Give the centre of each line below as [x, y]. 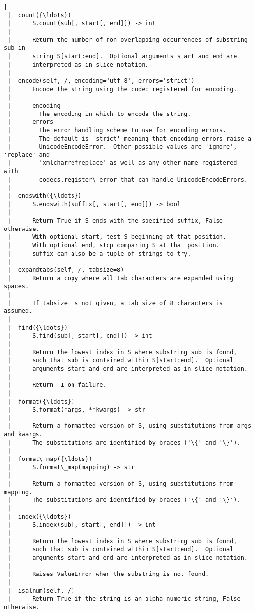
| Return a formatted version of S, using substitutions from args [129, 426]
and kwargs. [23, 435]
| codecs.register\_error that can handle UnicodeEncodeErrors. [127, 179]
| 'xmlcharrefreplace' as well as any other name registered [122, 163]
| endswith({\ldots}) [45, 196]
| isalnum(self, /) [41, 591]
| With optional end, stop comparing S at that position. [113, 246]
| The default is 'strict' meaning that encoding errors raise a [129, 138]
